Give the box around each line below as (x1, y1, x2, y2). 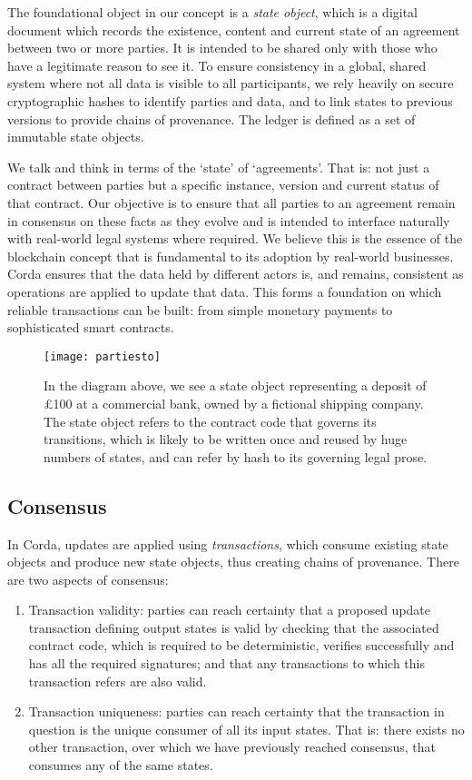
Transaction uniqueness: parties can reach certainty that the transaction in (28, 702, 445, 721)
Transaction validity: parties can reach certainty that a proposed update (28, 600, 431, 619)
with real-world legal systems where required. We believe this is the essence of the (7, 229, 463, 248)
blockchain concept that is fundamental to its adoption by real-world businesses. (7, 246, 454, 265)
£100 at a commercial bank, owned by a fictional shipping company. (44, 393, 424, 412)
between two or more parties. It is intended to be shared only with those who (7, 38, 438, 57)
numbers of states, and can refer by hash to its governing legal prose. (44, 447, 428, 466)
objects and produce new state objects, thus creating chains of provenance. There (7, 552, 459, 571)
